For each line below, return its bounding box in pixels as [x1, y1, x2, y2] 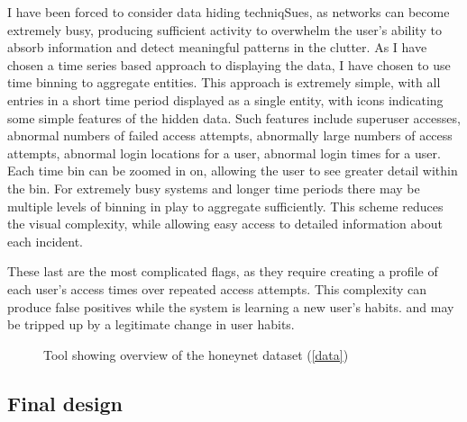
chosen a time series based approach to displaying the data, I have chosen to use [7, 55, 451, 74]
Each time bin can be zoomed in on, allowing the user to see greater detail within [7, 161, 458, 180]
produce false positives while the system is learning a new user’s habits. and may [7, 297, 454, 316]
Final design [7, 389, 124, 417]
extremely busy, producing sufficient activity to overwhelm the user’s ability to [7, 20, 442, 39]
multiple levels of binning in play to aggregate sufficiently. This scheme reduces [7, 196, 444, 215]
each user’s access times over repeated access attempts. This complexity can [7, 279, 427, 298]
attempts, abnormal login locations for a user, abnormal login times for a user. [7, 143, 441, 162]
